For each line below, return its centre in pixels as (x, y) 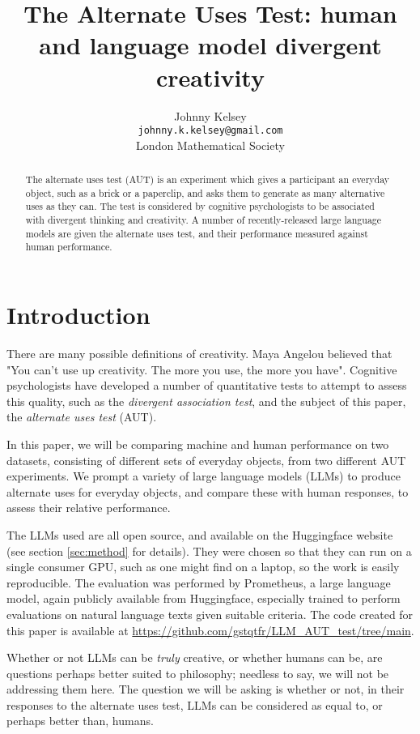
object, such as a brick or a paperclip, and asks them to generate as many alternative (205, 192)
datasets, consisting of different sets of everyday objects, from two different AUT (206, 460)
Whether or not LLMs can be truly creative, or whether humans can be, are (195, 657)
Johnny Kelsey (210, 115)
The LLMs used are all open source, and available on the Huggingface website (200, 534)
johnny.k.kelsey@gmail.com (210, 131)
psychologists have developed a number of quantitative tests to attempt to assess (207, 385)
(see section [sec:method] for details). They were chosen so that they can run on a (209, 550)
